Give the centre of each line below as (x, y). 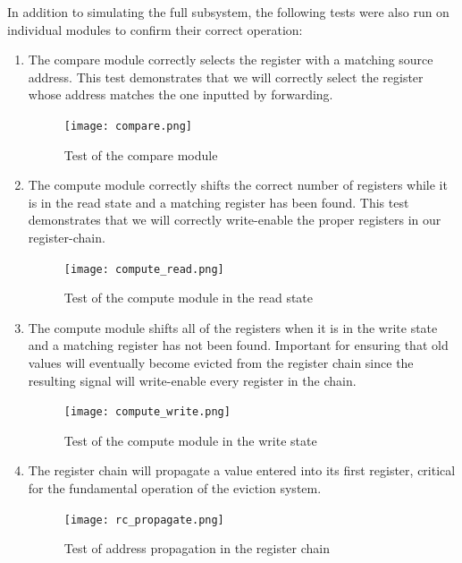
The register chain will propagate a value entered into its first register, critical (242, 470)
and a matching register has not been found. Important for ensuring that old (238, 345)
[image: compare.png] (128, 126)
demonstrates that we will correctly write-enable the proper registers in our (235, 220)
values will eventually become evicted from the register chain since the (221, 363)
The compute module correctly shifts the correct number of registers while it (238, 185)
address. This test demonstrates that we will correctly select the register (226, 77)
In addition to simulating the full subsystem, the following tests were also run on (228, 12)
